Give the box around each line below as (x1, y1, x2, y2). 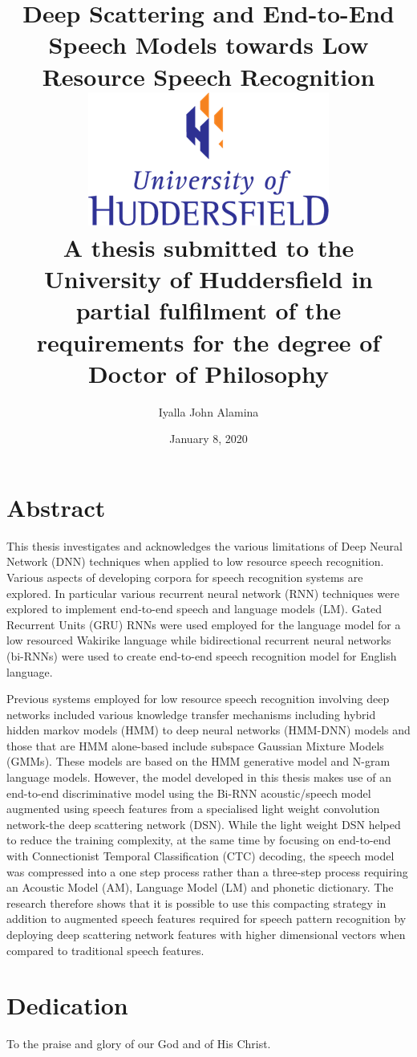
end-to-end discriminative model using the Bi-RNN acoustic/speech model (6, 784, 371, 801)
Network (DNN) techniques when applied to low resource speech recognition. (6, 553, 384, 570)
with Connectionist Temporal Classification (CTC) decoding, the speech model (6, 848, 395, 864)
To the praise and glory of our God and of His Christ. (6, 1035, 271, 1052)
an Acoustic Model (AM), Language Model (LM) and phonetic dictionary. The (6, 879, 394, 896)
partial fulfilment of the (75, 294, 342, 327)
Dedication (6, 989, 128, 1022)
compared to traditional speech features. (6, 941, 204, 958)
